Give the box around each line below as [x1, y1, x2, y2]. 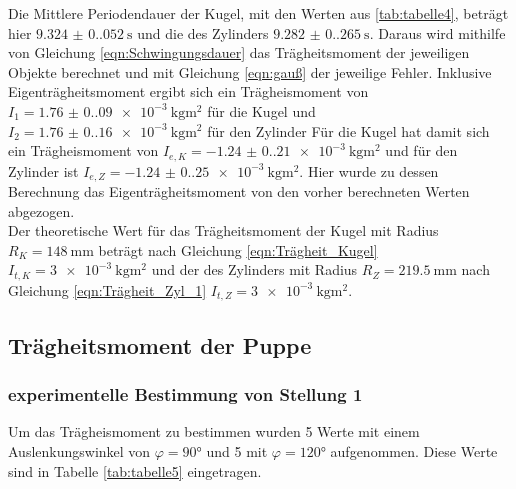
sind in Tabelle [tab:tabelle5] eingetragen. [8, 460, 262, 481]
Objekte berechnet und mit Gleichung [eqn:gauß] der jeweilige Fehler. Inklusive [8, 61, 492, 82]
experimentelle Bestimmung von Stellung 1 [8, 382, 363, 407]
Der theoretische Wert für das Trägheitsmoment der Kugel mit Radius [8, 220, 439, 241]
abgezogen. [8, 200, 75, 221]
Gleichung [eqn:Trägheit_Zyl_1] [8, 279, 207, 300]
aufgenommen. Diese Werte [330, 440, 498, 461]
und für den [385, 140, 458, 161]
